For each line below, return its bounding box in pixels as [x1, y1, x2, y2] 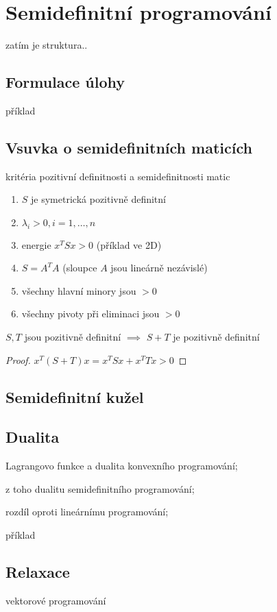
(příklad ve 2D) [96, 237, 162, 252]
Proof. [5, 352, 31, 367]
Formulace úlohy [5, 71, 125, 93]
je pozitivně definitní [173, 330, 260, 344]
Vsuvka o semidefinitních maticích [5, 136, 252, 158]
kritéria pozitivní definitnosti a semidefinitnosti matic [5, 169, 230, 183]
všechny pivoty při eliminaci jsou [21, 306, 160, 321]
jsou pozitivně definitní [24, 330, 121, 344]
